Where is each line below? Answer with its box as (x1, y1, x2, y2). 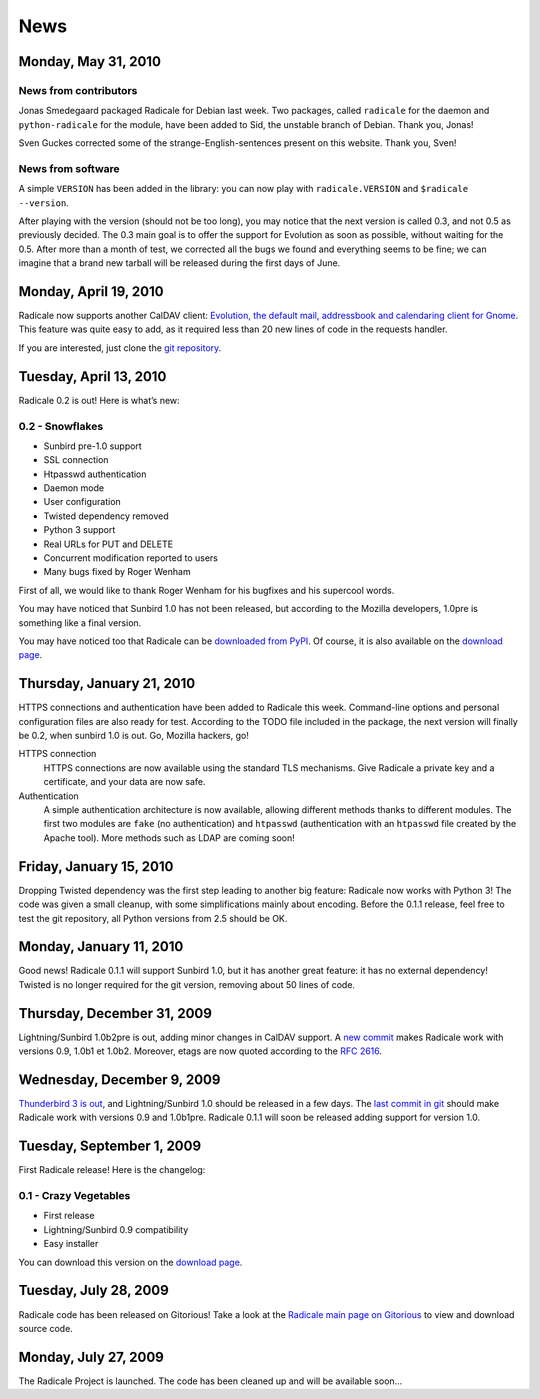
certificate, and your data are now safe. (43, 776, 206, 788)
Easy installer (43, 1238, 99, 1250)
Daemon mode (43, 482, 105, 494)
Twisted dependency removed (43, 510, 169, 522)
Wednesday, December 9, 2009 (18, 1071, 221, 1088)
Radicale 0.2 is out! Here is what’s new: (18, 394, 180, 406)
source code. (18, 1322, 74, 1334)
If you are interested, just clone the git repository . (18, 341, 222, 354)
